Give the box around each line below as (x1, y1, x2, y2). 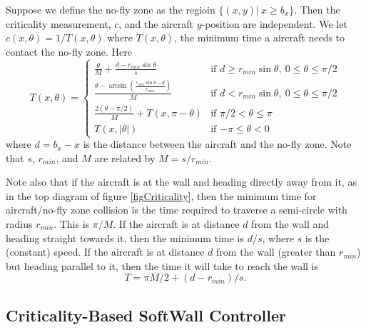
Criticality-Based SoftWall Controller (6, 304, 287, 326)
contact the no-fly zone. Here (6, 44, 132, 59)
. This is (54, 216, 90, 231)
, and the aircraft (118, 16, 193, 31)
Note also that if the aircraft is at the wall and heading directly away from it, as (6, 174, 357, 189)
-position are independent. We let (201, 16, 347, 31)
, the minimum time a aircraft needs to (174, 30, 345, 45)
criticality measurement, (6, 16, 111, 31)
